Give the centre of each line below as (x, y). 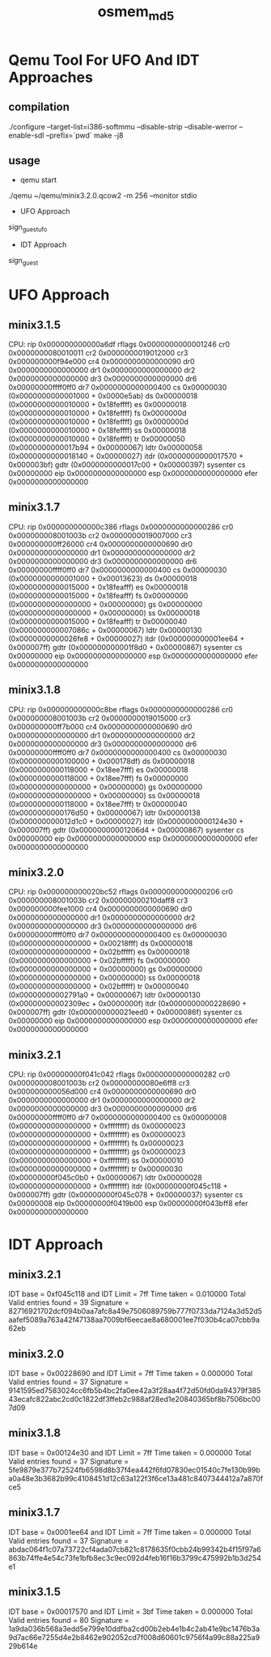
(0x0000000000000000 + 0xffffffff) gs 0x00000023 (97, 1152)
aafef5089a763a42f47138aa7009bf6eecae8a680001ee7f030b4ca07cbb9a (134, 1320)
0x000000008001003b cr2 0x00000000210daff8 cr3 (98, 900)
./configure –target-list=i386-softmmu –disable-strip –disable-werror (123, 126)
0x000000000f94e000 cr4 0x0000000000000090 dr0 (102, 361)
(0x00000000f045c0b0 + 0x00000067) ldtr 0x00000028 (105, 1178)
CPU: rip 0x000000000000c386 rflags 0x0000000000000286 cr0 (121, 527)
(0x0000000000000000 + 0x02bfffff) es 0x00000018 (99, 952)
